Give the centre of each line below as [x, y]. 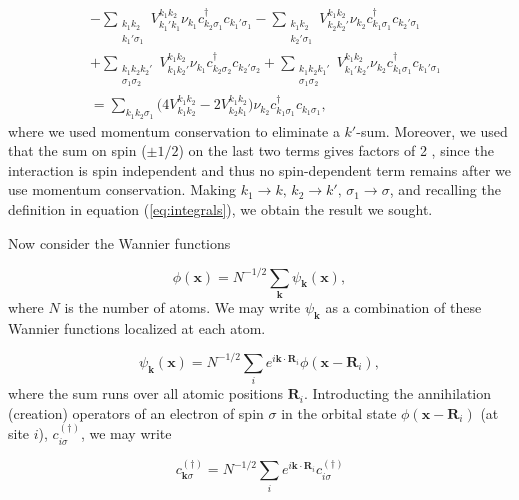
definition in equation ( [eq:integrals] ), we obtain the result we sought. [220, 208]
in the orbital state [339, 412]
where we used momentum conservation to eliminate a [174, 130]
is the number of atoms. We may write [182, 307]
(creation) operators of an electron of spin [136, 412]
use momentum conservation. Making [122, 189]
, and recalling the [445, 189]
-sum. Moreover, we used [432, 130]
